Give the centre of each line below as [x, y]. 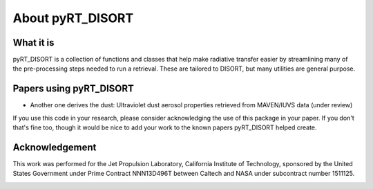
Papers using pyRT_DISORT [74, 89]
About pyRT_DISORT [73, 18]
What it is [34, 43]
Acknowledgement [55, 147]
